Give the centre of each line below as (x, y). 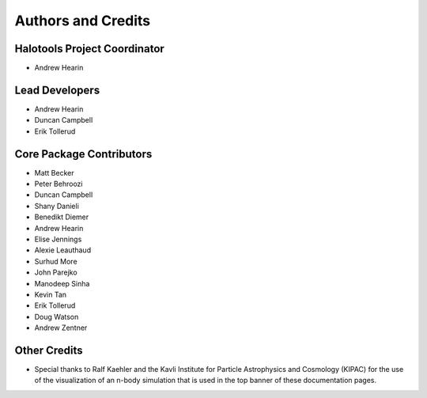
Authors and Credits (83, 21)
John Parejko (56, 272)
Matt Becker (54, 172)
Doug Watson (57, 317)
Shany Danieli (57, 206)
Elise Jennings (58, 239)
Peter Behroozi (59, 184)
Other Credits (49, 350)
